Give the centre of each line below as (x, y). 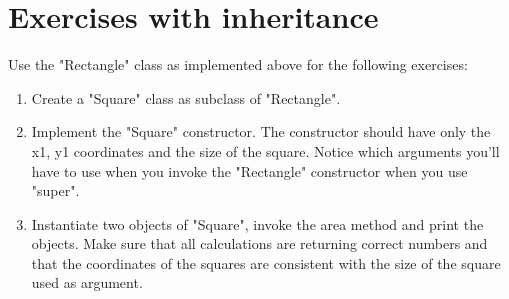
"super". (55, 190)
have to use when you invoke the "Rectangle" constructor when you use (249, 170)
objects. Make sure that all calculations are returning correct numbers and (259, 243)
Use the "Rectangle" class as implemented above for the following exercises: (238, 64)
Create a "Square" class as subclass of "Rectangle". (186, 97)
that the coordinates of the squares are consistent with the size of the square (266, 262)
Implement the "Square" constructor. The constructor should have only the (261, 131)
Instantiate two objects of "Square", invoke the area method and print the (257, 223)
